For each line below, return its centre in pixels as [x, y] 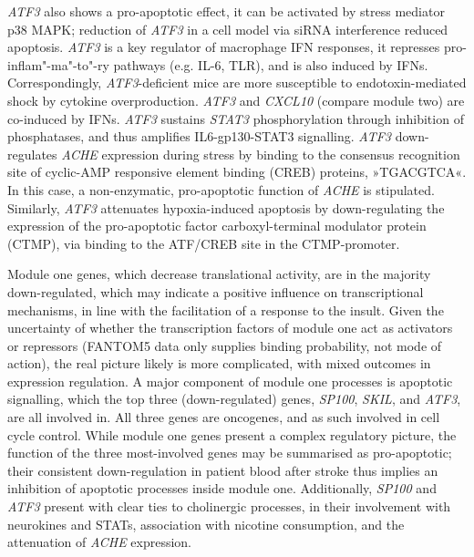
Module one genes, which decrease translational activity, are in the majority [219, 274]
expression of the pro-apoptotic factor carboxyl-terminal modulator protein [217, 226]
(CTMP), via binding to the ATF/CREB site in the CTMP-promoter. [204, 243]
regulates [32, 154]
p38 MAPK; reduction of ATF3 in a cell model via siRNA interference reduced [228, 29]
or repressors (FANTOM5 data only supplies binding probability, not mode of [225, 345]
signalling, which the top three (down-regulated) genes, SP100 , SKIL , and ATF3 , [234, 399]
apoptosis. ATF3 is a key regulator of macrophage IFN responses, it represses [224, 47]
